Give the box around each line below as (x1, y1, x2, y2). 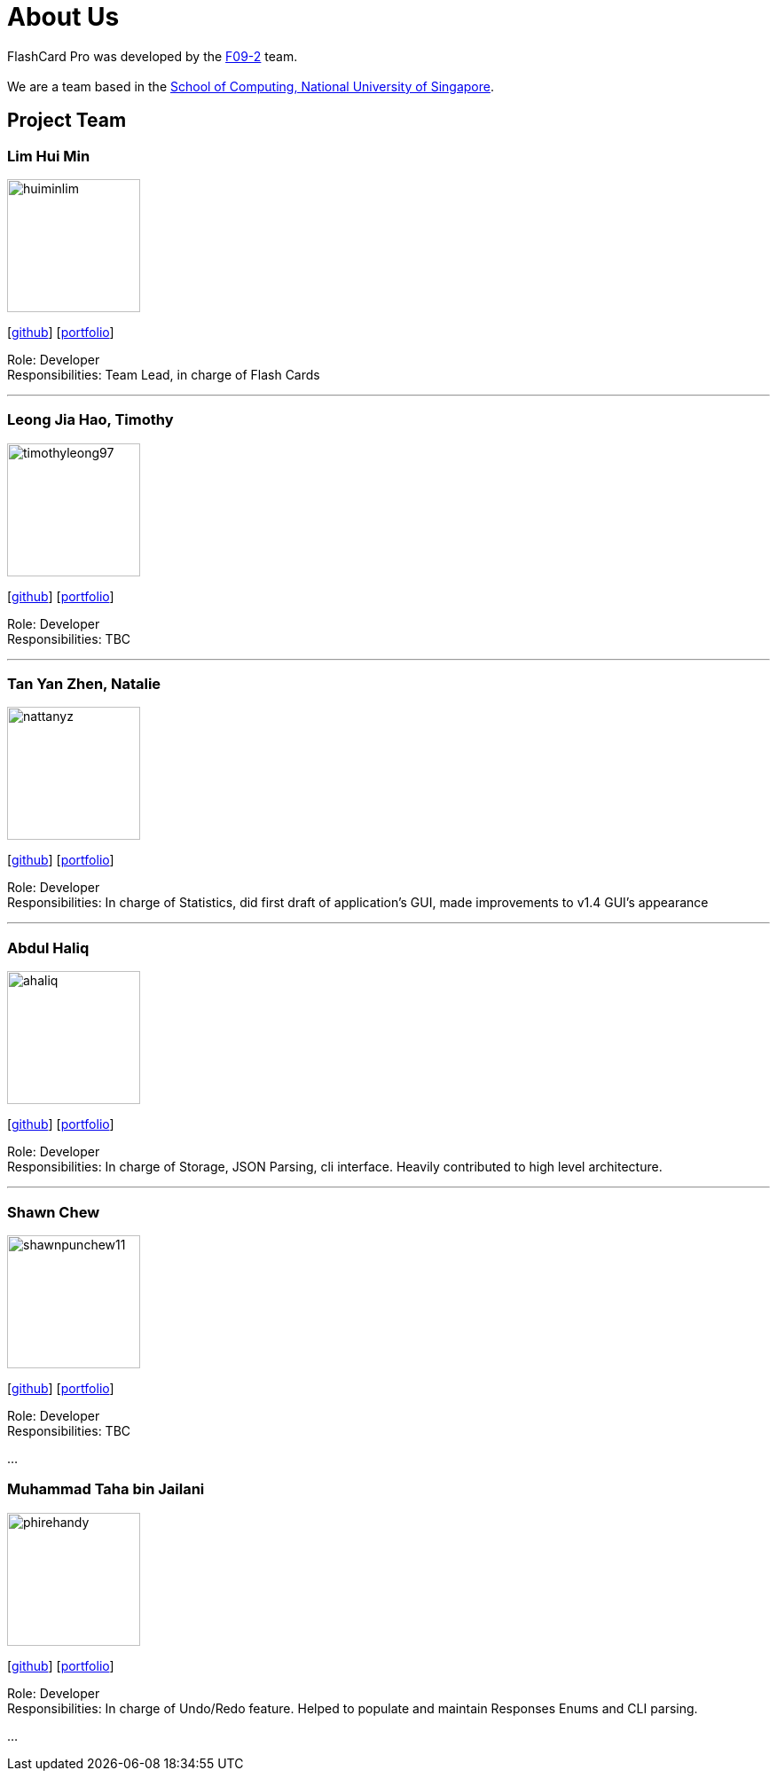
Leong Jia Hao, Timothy (7, 411, 174, 429)
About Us (7, 2, 120, 32)
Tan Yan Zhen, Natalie (7, 675, 161, 693)
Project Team (7, 109, 127, 132)
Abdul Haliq (7, 938, 90, 957)
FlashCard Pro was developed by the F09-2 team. (7, 48, 298, 64)
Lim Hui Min (7, 146, 90, 165)
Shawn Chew (7, 1202, 100, 1221)
